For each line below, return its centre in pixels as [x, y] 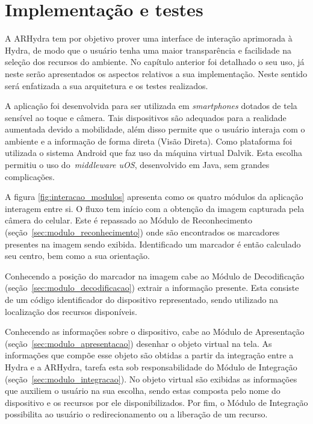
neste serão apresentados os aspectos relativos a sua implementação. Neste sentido [156, 73]
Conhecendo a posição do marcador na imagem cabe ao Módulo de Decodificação [155, 276]
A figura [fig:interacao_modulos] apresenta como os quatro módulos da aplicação [154, 197]
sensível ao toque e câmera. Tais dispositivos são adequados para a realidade [146, 117]
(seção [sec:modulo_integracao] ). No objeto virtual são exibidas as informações [151, 379]
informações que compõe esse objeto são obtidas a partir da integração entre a [149, 355]
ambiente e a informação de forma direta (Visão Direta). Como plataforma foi [149, 141]
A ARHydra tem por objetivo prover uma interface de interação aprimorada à [149, 38]
